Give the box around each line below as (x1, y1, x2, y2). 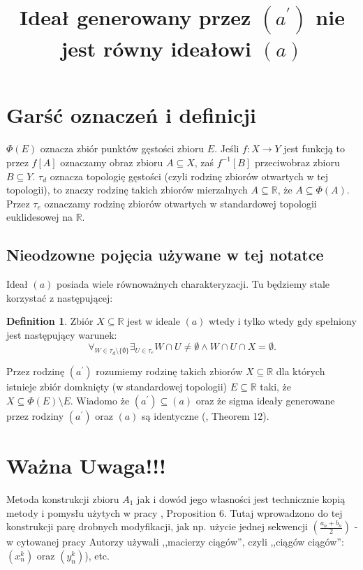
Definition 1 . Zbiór (6, 314, 94, 328)
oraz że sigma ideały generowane (195, 393, 335, 407)
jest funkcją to (283, 141, 345, 156)
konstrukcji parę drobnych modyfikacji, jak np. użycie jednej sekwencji (6, 519, 308, 534)
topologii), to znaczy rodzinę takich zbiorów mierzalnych (6, 182, 248, 197)
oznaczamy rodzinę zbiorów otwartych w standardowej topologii (44, 196, 317, 210)
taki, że (260, 379, 292, 394)
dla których (276, 364, 325, 379)
